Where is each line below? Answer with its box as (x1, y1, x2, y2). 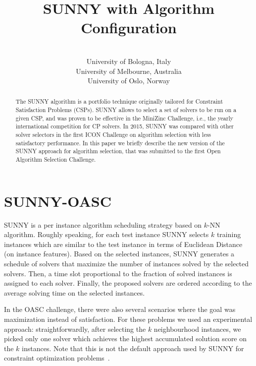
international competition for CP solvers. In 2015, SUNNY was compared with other (15, 122, 234, 130)
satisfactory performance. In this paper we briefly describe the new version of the (15, 138, 225, 147)
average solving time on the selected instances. (4, 287, 145, 298)
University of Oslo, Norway (88, 75, 170, 86)
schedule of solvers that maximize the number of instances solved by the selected (4, 258, 249, 269)
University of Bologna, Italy (86, 56, 171, 66)
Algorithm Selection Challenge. (15, 155, 96, 164)
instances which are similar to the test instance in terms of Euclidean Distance (4, 239, 243, 249)
